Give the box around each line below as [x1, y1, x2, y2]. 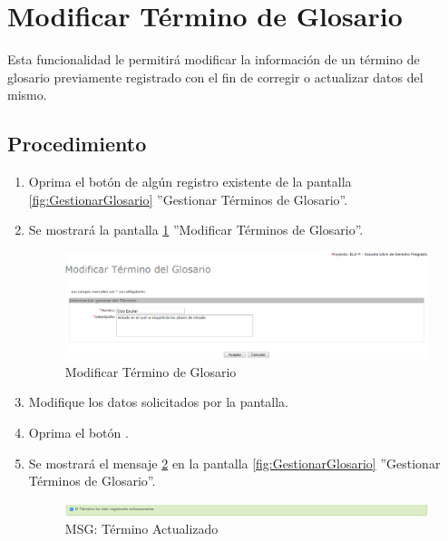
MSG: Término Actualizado [64, 519, 219, 538]
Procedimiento [7, 130, 147, 158]
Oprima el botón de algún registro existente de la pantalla [28, 172, 352, 191]
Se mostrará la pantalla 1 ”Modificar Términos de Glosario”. [28, 220, 364, 239]
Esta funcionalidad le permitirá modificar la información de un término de [7, 50, 420, 69]
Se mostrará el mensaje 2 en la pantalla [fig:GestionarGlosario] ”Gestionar [28, 453, 441, 472]
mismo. [7, 85, 47, 104]
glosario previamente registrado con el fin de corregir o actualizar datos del [7, 67, 424, 86]
